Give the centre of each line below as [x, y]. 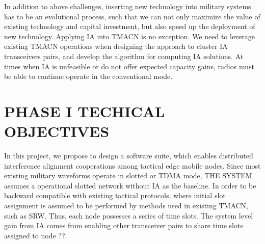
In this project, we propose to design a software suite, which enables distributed [129, 156]
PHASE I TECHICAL [85, 111]
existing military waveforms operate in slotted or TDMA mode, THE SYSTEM [128, 175]
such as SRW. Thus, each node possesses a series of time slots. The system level [129, 215]
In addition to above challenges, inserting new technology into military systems [128, 6]
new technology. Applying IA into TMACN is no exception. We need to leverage [130, 36]
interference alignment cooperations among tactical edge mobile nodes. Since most [132, 165]
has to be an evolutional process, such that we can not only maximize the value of [132, 16]
